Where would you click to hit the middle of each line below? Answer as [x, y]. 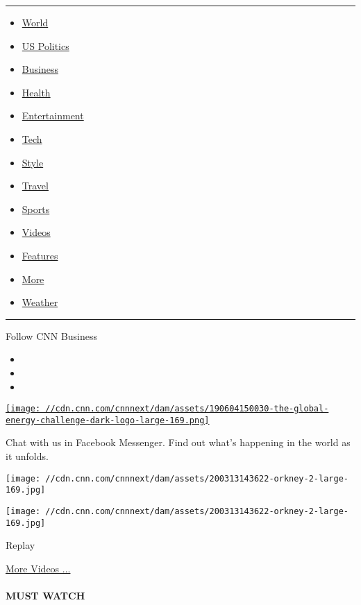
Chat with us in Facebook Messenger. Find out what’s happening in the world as [178, 442]
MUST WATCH [45, 595]
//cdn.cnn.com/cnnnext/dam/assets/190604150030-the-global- [187, 409]
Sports [36, 208]
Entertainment [53, 116]
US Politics [45, 45]
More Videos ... [38, 568]
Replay [20, 545]
